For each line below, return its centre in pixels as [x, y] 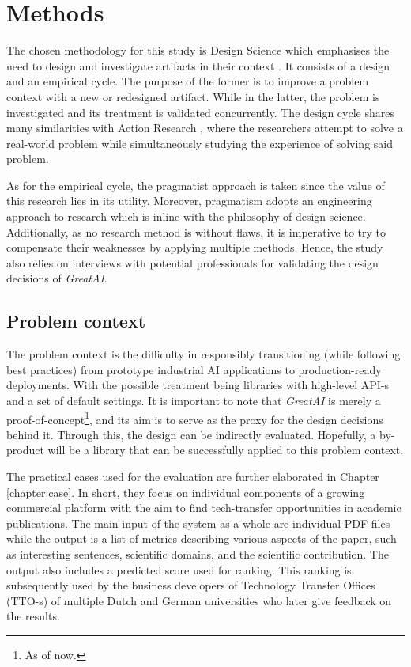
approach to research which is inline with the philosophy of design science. [186, 216]
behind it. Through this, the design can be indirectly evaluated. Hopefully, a [191, 434]
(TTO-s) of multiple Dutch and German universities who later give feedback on [199, 600]
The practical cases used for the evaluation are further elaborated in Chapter [193, 477]
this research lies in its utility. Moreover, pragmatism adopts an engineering [189, 201]
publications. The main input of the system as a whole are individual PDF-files [198, 523]
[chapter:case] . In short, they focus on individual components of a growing [186, 492]
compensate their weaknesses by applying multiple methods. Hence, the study [195, 247]
